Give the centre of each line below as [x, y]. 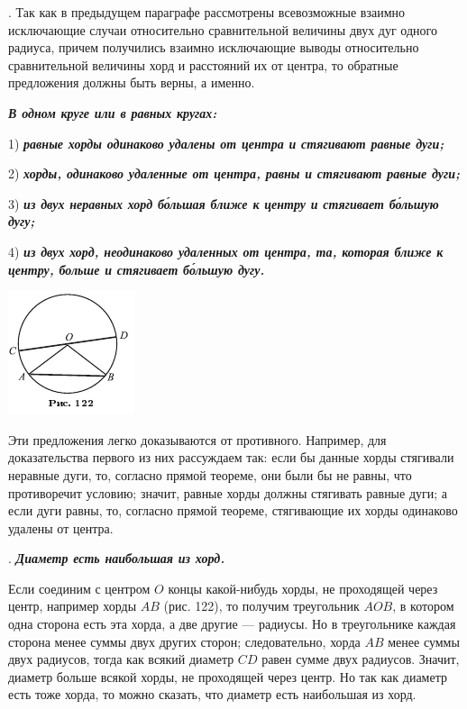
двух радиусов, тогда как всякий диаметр [121, 659]
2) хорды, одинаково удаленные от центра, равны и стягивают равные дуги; [234, 173]
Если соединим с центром [79, 588]
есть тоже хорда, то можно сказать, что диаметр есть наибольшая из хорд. [212, 694]
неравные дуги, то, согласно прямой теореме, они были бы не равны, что [210, 474]
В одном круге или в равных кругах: [113, 112]
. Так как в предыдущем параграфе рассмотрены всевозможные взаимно [206, 12]
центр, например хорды [73, 606]
